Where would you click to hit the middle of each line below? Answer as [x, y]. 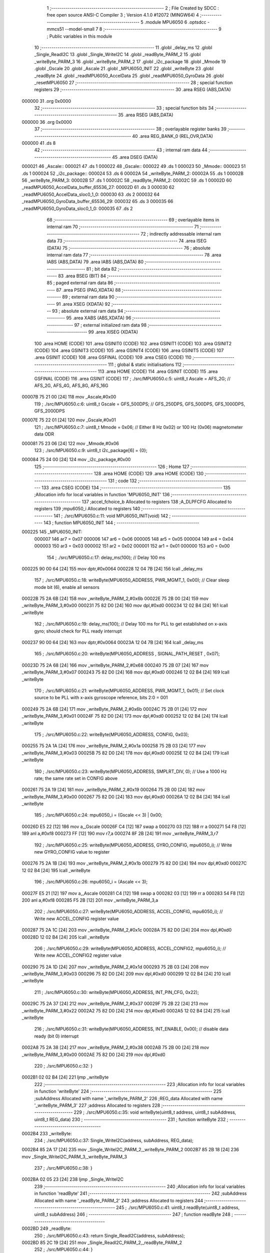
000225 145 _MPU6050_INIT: [52, 532]
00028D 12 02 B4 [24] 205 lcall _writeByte [65, 937]
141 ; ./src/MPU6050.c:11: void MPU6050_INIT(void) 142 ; [112, 516]
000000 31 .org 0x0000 [46, 101]
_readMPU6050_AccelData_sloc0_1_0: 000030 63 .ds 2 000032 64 [91, 194]
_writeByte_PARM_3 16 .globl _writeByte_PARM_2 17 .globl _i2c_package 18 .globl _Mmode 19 [130, 61]
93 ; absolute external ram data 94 [87, 311]
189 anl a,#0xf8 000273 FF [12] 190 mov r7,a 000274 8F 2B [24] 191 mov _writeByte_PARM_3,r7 [120, 833]
